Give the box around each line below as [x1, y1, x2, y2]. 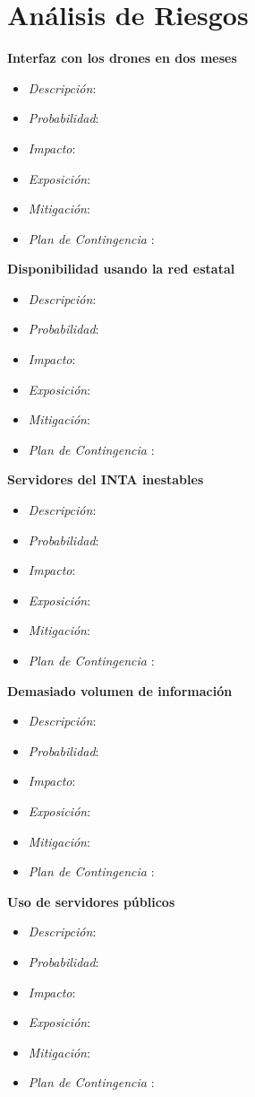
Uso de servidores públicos [7, 892, 175, 910]
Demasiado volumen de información [7, 681, 233, 700]
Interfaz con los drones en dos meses [7, 48, 237, 67]
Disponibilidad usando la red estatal [7, 259, 235, 278]
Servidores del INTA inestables [7, 470, 204, 489]
